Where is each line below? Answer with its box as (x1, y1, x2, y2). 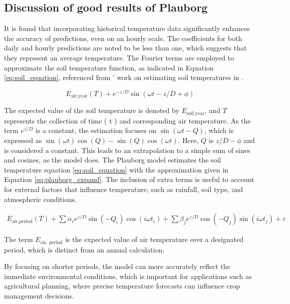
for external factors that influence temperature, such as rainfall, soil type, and (4, 183, 243, 194)
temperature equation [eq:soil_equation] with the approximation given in (4, 164, 228, 174)
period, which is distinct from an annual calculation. (4, 244, 165, 254)
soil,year (186, 110, 205, 116)
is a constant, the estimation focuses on (36, 125, 157, 135)
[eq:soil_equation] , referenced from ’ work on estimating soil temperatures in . (4, 72, 244, 82)
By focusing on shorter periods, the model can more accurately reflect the (4, 261, 230, 271)
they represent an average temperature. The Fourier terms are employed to (4, 52, 234, 62)
